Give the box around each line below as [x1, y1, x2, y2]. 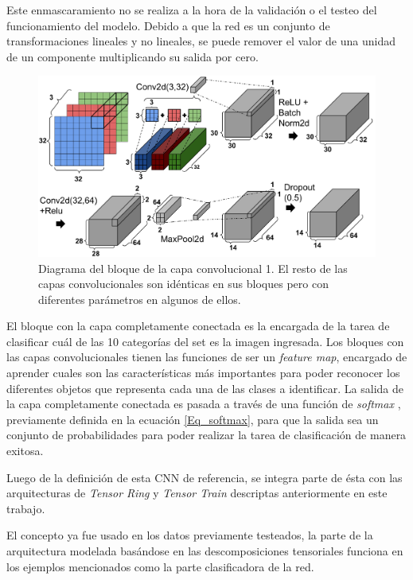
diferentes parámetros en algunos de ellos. [38, 290, 241, 307]
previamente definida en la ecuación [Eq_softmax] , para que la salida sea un [6, 411, 379, 427]
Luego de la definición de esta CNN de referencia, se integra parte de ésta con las [6, 469, 403, 485]
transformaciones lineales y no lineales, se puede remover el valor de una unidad [6, 33, 396, 49]
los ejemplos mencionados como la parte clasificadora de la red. [6, 558, 314, 574]
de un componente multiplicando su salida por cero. [6, 48, 259, 64]
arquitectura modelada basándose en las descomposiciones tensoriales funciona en [6, 543, 403, 559]
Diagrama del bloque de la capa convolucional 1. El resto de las [38, 259, 348, 276]
